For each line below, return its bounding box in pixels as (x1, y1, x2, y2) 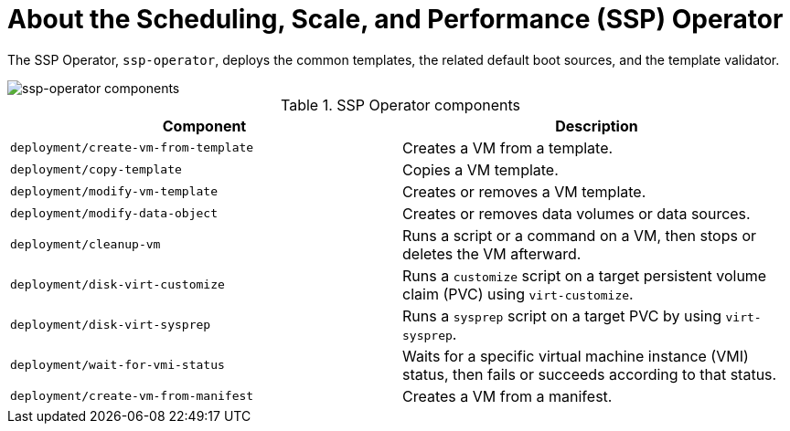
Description (555, 116, 638, 135)
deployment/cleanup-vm (10, 237, 161, 252)
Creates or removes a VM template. (402, 182, 646, 201)
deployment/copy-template (10, 163, 182, 177)
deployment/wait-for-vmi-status (10, 358, 225, 373)
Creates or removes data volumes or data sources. (402, 204, 751, 223)
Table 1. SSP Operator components (281, 95, 520, 114)
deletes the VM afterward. (402, 244, 582, 263)
